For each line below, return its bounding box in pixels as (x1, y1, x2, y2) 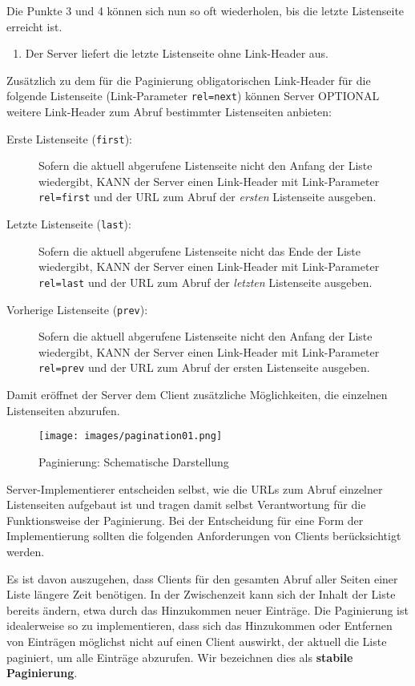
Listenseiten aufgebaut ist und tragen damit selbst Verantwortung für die (6, 496, 366, 513)
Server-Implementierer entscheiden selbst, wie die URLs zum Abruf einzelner (6, 480, 383, 497)
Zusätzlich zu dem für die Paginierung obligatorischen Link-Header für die (6, 71, 371, 88)
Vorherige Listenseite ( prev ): (6, 301, 148, 317)
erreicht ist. (6, 18, 62, 34)
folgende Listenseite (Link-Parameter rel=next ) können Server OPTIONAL (6, 87, 380, 104)
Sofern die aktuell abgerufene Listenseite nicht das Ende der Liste (38, 242, 361, 259)
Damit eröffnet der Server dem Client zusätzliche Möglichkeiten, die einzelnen (6, 386, 388, 403)
